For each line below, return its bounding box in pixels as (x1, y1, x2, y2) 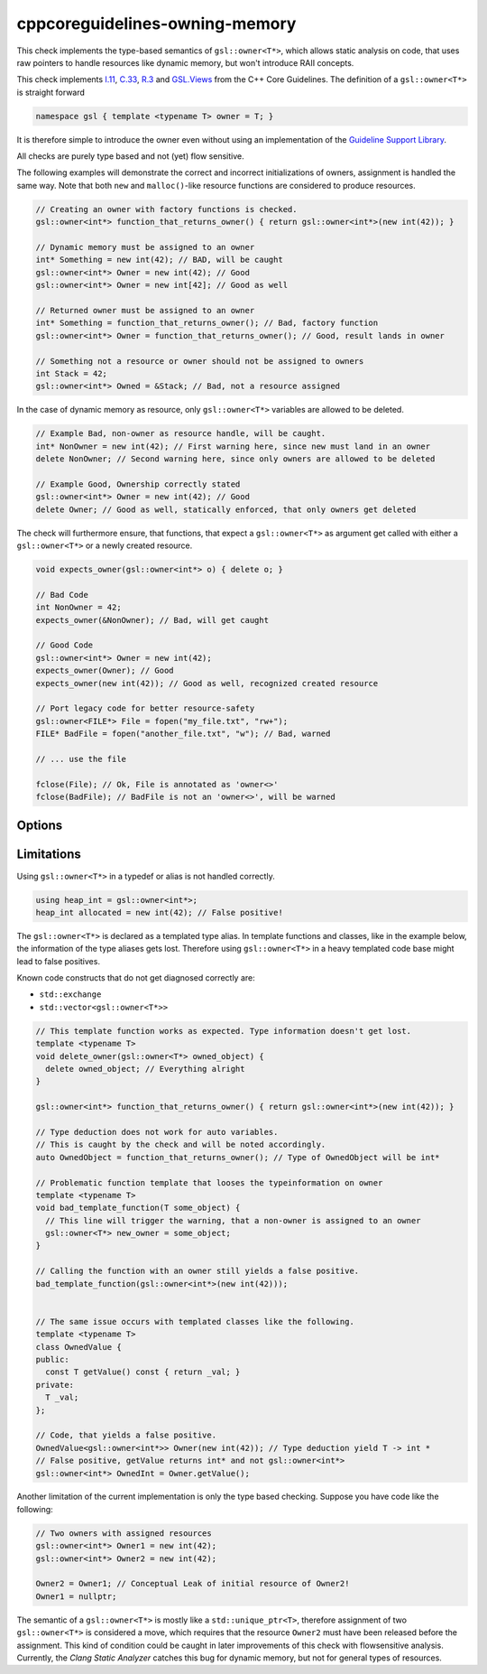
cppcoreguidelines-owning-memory (16, 14, 297, 33)
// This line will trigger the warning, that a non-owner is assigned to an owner (45, 1215, 421, 1225)
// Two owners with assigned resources (35, 1528, 212, 1539)
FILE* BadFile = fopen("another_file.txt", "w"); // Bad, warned (35, 729, 331, 739)
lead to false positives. (16, 955, 101, 966)
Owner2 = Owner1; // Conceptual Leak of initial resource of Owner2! (35, 1578, 350, 1589)
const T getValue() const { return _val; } (45, 1367, 241, 1377)
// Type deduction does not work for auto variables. (35, 1127, 279, 1137)
